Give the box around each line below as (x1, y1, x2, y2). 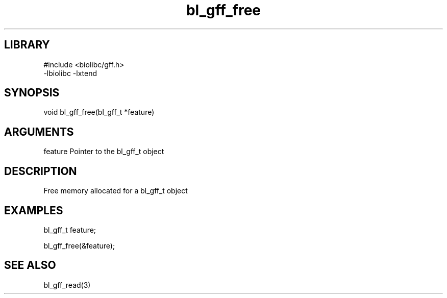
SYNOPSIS (4, 86, 60, 100)
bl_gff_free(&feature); (43, 241, 115, 250)
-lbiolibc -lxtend (43, 68, 97, 78)
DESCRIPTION (4, 164, 77, 178)
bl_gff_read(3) (43, 280, 91, 289)
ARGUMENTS (4, 125, 74, 138)
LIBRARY (4, 38, 50, 52)
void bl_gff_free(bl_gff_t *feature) (43, 108, 155, 117)
